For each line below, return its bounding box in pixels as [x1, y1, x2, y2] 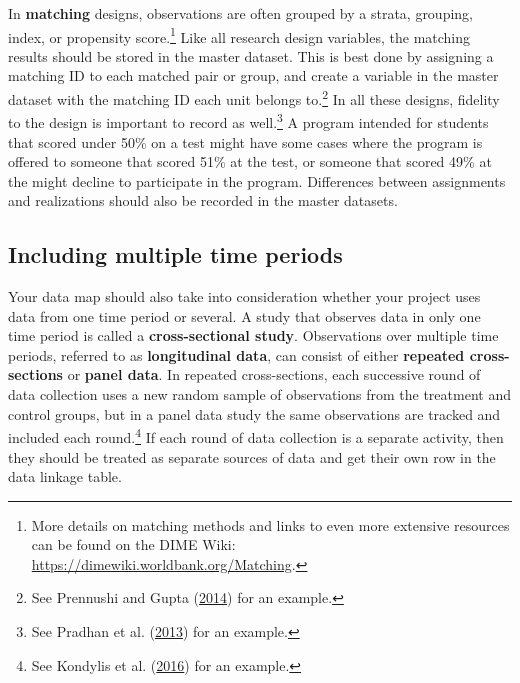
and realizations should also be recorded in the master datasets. [8, 190, 398, 211]
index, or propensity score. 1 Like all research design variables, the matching [8, 23, 471, 47]
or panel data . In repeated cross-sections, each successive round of [67, 364, 481, 385]
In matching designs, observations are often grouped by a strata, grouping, [8, 3, 474, 23]
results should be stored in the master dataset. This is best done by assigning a [8, 45, 494, 66]
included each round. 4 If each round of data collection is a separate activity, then [8, 424, 504, 447]
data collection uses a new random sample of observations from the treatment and [8, 384, 511, 405]
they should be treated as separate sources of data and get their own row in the [8, 446, 496, 467]
